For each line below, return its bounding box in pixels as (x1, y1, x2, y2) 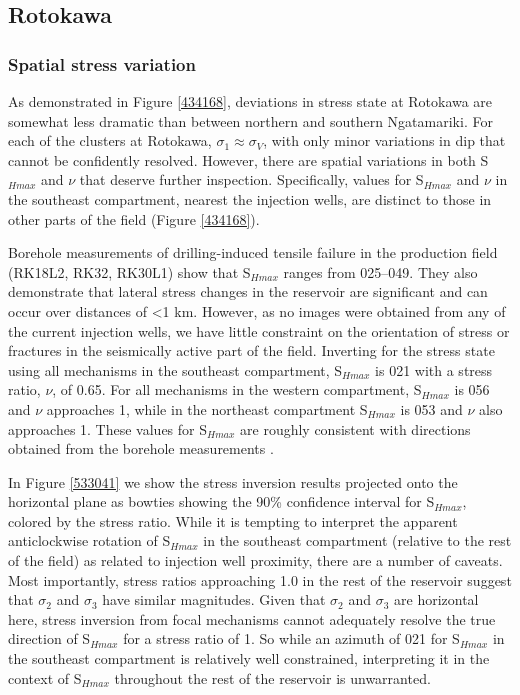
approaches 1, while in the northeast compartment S (46, 398, 368, 419)
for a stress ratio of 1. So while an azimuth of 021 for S (123, 628, 460, 649)
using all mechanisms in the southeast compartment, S (8, 359, 343, 380)
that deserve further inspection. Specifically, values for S (79, 169, 424, 190)
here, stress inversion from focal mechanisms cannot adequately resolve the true (8, 608, 496, 629)
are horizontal (394, 589, 479, 610)
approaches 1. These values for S (8, 418, 208, 439)
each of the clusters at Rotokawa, (8, 130, 212, 151)
